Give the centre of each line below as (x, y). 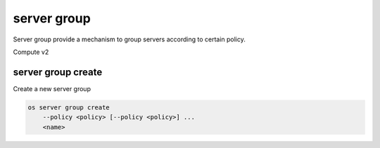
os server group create (69, 107)
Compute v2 (31, 52)
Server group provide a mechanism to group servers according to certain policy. (129, 39)
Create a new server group (52, 88)
